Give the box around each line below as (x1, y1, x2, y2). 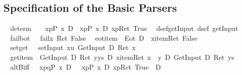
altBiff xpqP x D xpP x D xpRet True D (10, 61, 161, 72)
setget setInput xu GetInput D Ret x (10, 42, 136, 52)
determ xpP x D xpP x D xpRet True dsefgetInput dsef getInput (10, 23, 239, 33)
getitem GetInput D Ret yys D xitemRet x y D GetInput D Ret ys (10, 51, 235, 62)
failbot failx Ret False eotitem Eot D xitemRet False (10, 32, 198, 43)
